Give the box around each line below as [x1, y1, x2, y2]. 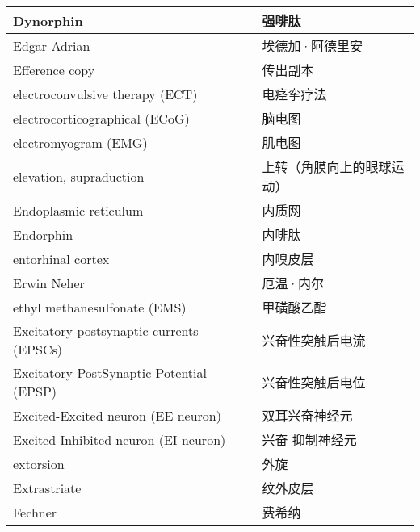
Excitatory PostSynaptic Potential [13, 363, 207, 382]
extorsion [13, 454, 65, 473]
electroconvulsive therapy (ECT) [13, 84, 198, 103]
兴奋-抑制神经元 [262, 430, 357, 449]
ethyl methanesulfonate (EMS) [13, 297, 187, 316]
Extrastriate [13, 478, 82, 497]
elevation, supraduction [13, 166, 145, 186]
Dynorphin [13, 10, 83, 30]
